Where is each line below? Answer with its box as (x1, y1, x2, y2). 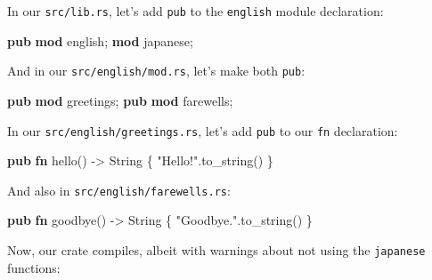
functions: (7, 258, 61, 276)
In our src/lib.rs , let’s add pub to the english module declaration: (7, 2, 384, 20)
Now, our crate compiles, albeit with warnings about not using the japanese (7, 241, 426, 259)
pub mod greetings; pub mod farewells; (7, 91, 233, 109)
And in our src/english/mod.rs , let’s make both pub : (7, 61, 306, 80)
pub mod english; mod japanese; (7, 31, 193, 50)
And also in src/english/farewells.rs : (7, 180, 231, 199)
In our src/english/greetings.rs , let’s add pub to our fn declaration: (7, 121, 398, 140)
